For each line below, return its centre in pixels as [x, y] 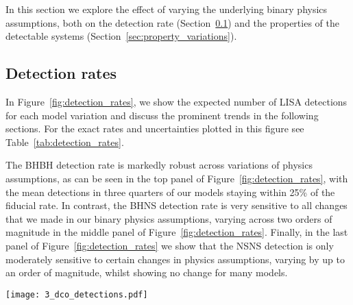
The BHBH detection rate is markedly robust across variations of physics [159, 165]
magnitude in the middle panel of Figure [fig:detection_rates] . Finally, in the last [177, 232]
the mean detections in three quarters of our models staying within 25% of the [170, 192]
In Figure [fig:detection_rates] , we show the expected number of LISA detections [176, 101]
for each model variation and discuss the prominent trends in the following [162, 115]
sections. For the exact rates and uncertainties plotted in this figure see [155, 129]
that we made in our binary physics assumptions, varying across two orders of [169, 218]
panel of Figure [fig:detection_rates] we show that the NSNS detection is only [170, 245]
